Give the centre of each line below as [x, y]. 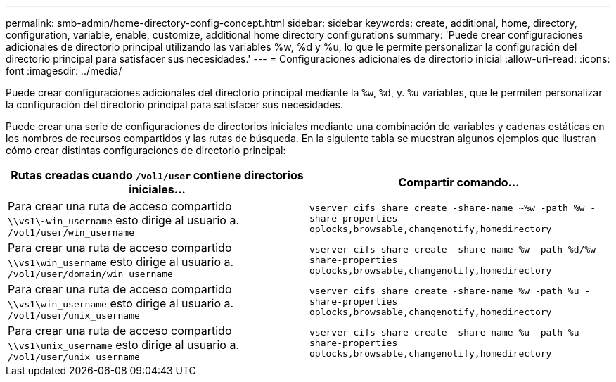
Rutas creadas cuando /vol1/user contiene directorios [157, 175]
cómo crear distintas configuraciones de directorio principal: [146, 150]
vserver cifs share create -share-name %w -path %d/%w [453, 249]
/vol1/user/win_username [71, 233]
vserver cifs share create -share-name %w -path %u [444, 291]
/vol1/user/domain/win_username [90, 274]
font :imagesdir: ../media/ [64, 71]
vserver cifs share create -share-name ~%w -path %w [447, 208]
